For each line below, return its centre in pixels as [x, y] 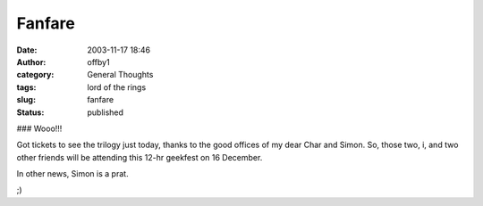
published [106, 112]
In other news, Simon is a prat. [72, 174]
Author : [31, 62]
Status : [30, 112]
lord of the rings [117, 87]
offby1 [99, 62]
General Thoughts [120, 75]
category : [35, 75]
